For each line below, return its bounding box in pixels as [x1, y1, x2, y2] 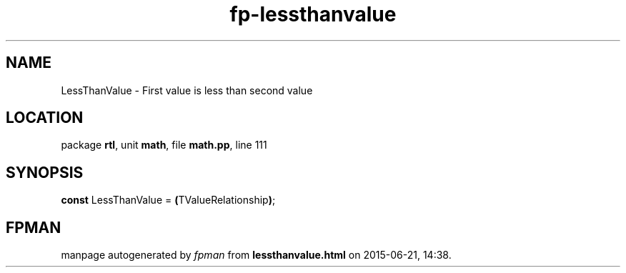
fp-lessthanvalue [229, 2, 397, 26]
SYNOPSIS [6, 163, 84, 182]
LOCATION [6, 109, 84, 127]
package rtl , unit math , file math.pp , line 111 [61, 139, 267, 152]
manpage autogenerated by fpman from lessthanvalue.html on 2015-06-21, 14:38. [61, 249, 452, 262]
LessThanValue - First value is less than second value [61, 84, 313, 96]
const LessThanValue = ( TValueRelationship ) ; [61, 194, 276, 207]
